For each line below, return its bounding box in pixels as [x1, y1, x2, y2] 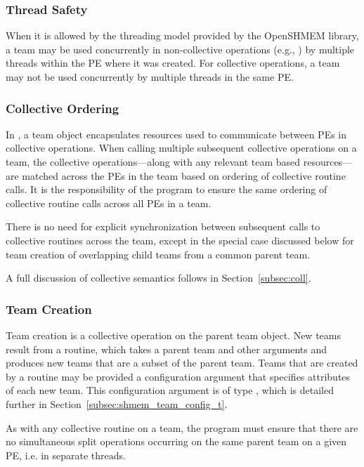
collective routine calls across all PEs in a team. [6, 195, 212, 210]
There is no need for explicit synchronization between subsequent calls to [6, 219, 320, 234]
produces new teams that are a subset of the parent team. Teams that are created [6, 355, 358, 370]
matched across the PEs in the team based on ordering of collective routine [22, 168, 346, 183]
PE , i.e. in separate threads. [6, 447, 126, 462]
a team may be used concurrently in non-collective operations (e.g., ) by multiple [6, 41, 355, 56]
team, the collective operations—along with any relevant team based [6, 154, 301, 169]
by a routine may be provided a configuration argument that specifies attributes [6, 369, 351, 383]
